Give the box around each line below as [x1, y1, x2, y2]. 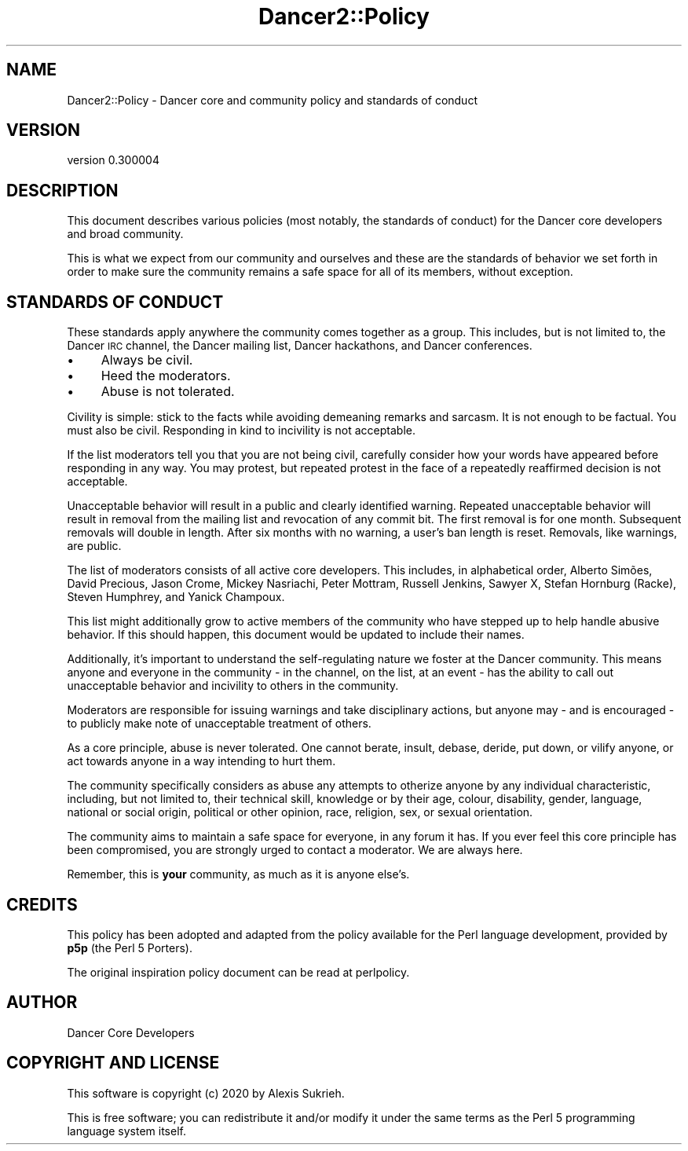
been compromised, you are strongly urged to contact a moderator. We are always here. [67, 843, 523, 857]
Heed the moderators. [101, 368, 231, 384]
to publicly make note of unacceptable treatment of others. [67, 717, 371, 731]
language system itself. [67, 1124, 186, 1138]
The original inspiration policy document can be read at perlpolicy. [67, 965, 410, 979]
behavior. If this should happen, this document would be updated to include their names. [67, 628, 525, 642]
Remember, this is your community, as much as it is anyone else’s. [67, 867, 410, 882]
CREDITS [6, 894, 78, 915]
